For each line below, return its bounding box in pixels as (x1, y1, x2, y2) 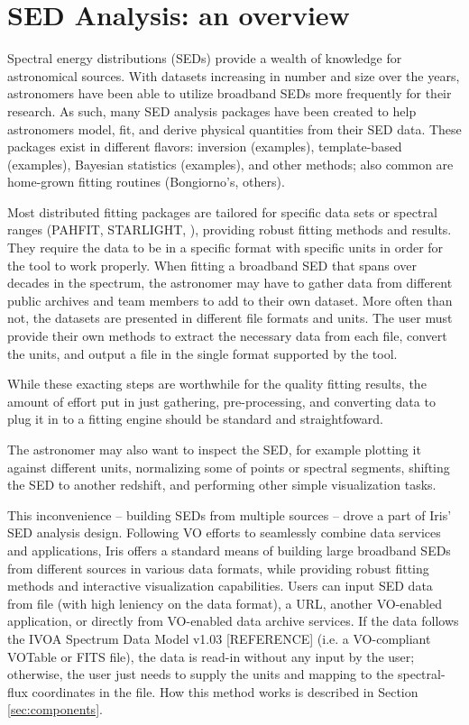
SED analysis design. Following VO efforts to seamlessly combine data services (7, 523, 441, 542)
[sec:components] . (7, 700, 103, 719)
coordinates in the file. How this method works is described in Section (32, 682, 418, 701)
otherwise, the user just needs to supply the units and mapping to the (7, 665, 394, 684)
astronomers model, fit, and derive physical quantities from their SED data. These (7, 119, 462, 138)
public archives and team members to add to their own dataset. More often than (7, 290, 453, 309)
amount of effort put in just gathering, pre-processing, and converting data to (7, 391, 436, 410)
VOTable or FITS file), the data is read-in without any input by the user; (7, 647, 415, 665)
